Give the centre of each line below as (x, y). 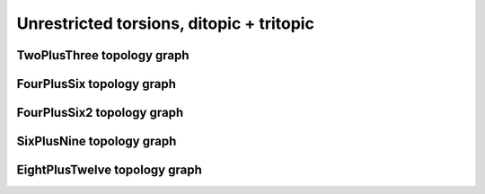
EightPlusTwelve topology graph (109, 170)
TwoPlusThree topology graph (103, 55)
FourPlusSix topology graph (97, 84)
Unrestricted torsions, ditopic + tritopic (165, 23)
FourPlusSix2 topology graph (100, 113)
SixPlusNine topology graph (97, 141)
